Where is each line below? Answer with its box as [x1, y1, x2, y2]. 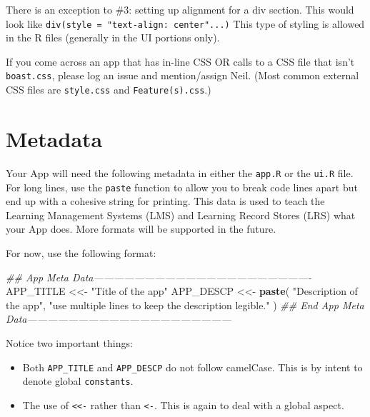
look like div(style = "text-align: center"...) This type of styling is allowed [6, 16, 365, 31]
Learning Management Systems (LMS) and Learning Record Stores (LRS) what [6, 207, 356, 222]
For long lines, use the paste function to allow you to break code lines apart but [6, 179, 358, 194]
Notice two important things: [6, 335, 133, 350]
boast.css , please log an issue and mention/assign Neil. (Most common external [6, 68, 359, 83]
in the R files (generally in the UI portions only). [6, 30, 220, 45]
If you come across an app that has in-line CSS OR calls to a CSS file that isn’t [6, 54, 355, 69]
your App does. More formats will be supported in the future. [6, 221, 276, 236]
